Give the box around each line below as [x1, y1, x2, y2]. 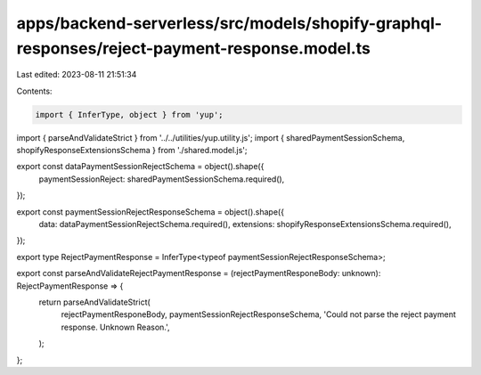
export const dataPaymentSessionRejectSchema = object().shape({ [16, 161, 265, 172]
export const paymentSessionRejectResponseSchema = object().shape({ [16, 206, 285, 217]
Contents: [16, 86, 53, 96]
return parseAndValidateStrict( [38, 297, 151, 307]
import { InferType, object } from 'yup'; [35, 110, 224, 119]
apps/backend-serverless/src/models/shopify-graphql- [16, 13, 443, 33]
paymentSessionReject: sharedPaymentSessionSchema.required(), [38, 174, 285, 184]
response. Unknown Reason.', [61, 322, 170, 332]
